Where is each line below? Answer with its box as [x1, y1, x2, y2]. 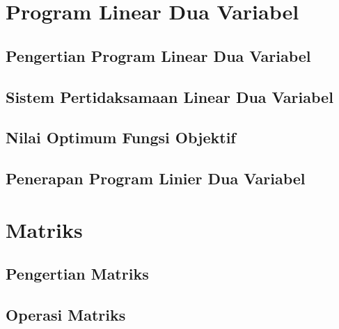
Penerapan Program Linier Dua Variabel [6, 168, 306, 189]
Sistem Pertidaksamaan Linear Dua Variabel [6, 86, 333, 107]
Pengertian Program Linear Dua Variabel [6, 45, 311, 66]
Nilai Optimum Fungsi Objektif [6, 127, 236, 148]
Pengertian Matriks [6, 263, 149, 284]
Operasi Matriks [6, 304, 126, 326]
